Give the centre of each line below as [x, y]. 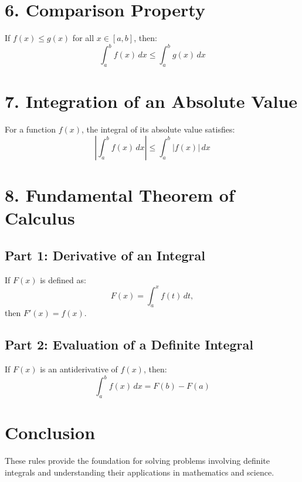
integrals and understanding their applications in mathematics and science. [140, 472]
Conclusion [50, 432]
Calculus [40, 218]
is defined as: [63, 279]
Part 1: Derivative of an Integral [105, 255]
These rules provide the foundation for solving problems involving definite [138, 461]
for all [83, 38]
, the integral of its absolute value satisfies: [158, 129]
